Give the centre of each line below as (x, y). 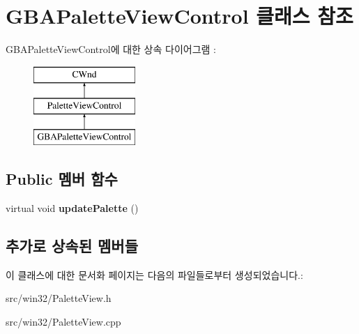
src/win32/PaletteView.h (59, 298)
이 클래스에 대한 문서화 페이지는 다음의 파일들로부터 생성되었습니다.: (154, 274)
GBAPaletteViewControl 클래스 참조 (179, 16)
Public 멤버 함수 (62, 179)
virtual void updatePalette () (72, 207)
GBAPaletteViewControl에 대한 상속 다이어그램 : (111, 49)
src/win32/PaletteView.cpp (63, 321)
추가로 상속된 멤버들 (72, 245)
